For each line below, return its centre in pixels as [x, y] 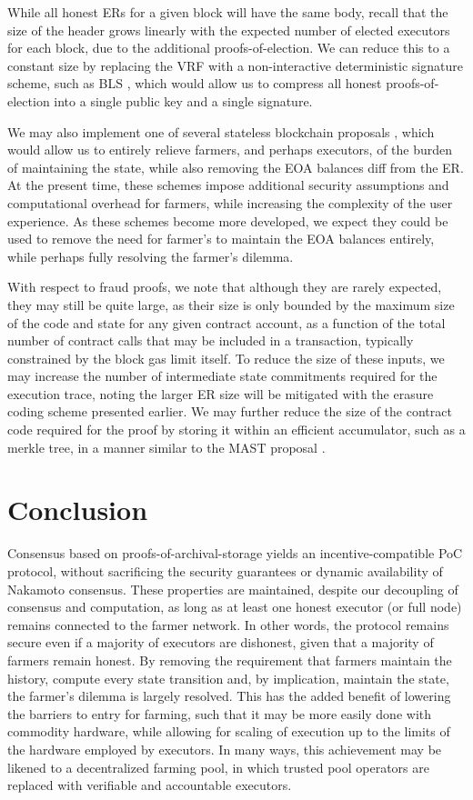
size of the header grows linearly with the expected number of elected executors [229, 30]
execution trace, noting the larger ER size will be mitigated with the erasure [221, 393]
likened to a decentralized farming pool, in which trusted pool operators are [218, 767]
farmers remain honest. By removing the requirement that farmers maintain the [230, 660]
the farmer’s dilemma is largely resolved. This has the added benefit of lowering [229, 696]
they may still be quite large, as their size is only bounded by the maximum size [231, 304]
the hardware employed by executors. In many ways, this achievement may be [225, 749]
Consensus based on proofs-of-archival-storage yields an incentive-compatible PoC [235, 553]
